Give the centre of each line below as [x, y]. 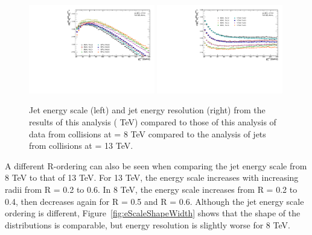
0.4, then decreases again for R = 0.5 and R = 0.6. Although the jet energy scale [154, 201]
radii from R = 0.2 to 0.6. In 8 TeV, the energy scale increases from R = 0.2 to [151, 189]
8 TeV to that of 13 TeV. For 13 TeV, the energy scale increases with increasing [152, 177]
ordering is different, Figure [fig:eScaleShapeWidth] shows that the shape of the [153, 213]
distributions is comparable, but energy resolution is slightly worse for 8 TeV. [148, 224]
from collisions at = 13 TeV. [81, 146]
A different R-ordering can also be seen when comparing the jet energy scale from [156, 165]
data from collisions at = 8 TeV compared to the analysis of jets [148, 133]
